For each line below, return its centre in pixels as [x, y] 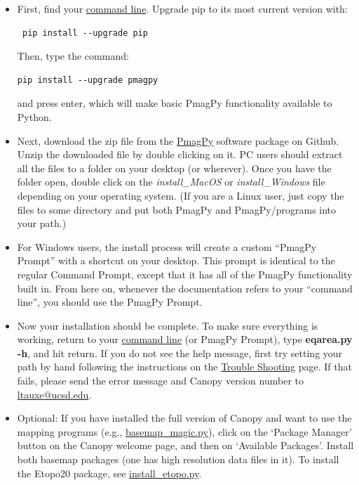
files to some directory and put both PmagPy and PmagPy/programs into [177, 209]
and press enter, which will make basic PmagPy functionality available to [175, 103]
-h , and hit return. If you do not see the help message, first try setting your [180, 353]
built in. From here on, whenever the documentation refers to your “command [185, 288]
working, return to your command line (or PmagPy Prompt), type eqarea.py [185, 339]
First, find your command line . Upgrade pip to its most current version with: [182, 8]
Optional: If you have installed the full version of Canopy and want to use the [184, 418]
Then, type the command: [73, 56]
